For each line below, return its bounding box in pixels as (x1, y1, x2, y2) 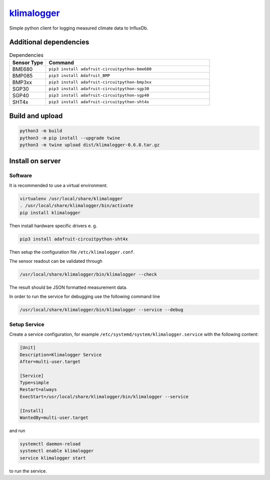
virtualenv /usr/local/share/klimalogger (19, 196, 123, 201)
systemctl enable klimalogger (19, 448, 94, 454)
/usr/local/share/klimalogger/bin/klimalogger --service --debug (19, 307, 183, 313)
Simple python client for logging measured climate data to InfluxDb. (9, 25, 148, 31)
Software (9, 172, 32, 179)
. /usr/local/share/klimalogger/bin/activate (19, 203, 133, 209)
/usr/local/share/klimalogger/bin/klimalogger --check (19, 272, 157, 277)
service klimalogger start (19, 455, 86, 460)
